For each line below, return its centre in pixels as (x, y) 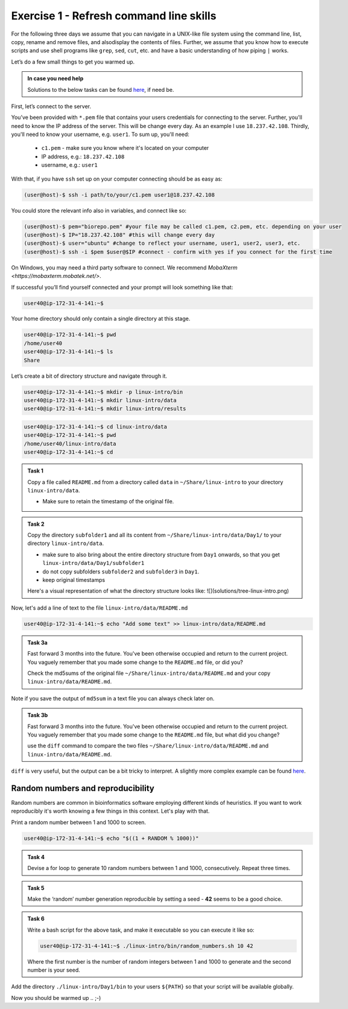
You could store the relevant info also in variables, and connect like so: (99, 210)
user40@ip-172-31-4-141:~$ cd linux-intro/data (95, 427)
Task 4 (36, 857)
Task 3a (37, 642)
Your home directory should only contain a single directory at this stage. (101, 319)
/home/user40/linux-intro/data (70, 443)
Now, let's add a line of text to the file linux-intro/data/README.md (100, 608)
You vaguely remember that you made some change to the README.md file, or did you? (135, 662)
